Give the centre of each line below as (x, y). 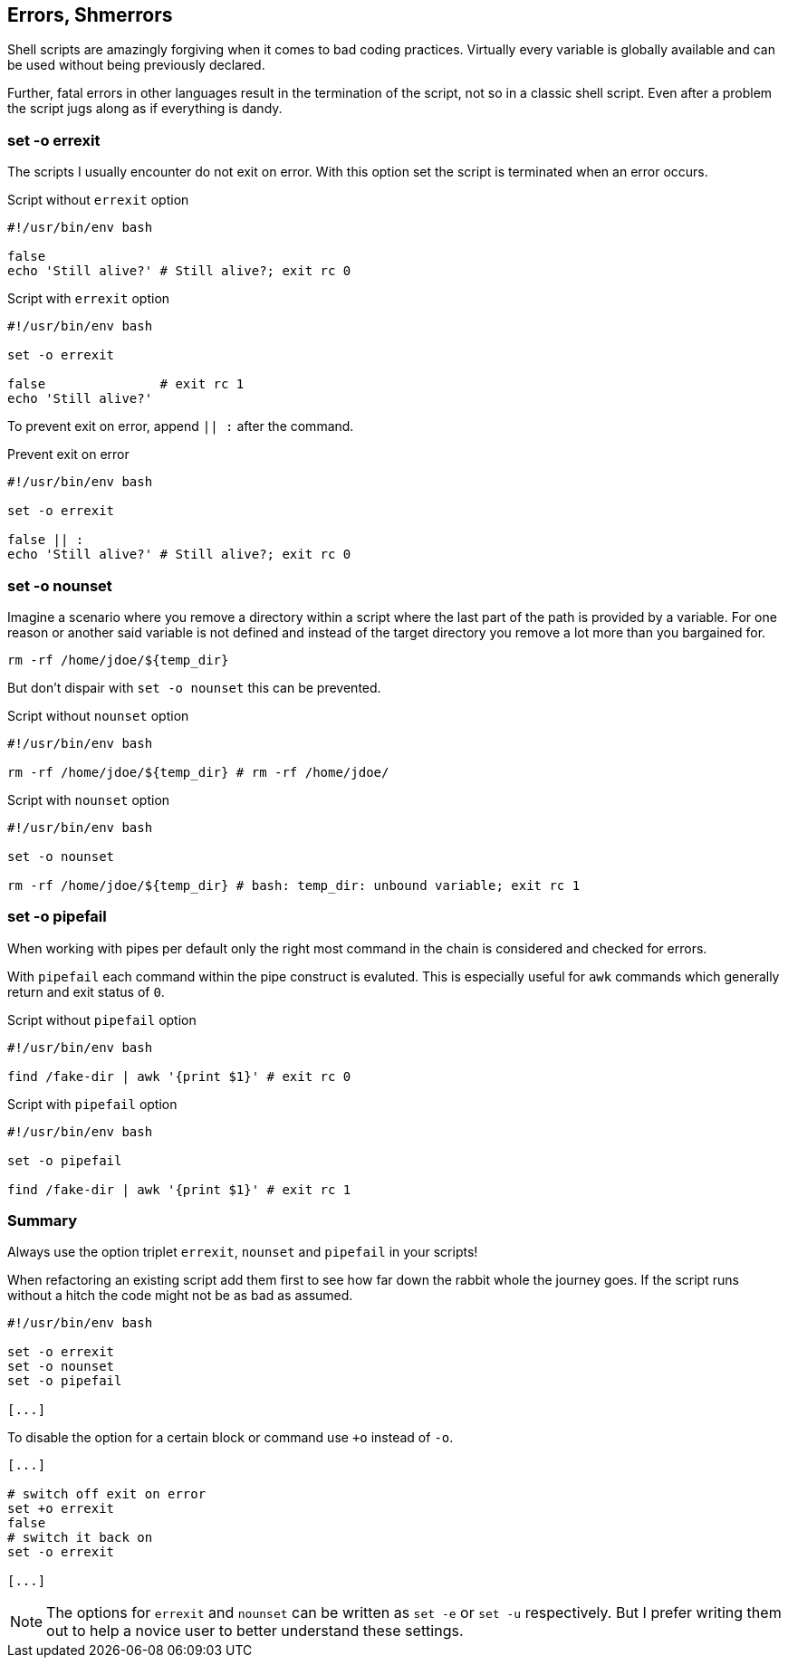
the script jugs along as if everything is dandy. (145, 109)
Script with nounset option (89, 799)
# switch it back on (80, 1538)
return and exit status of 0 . (86, 991)
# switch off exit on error (107, 1494)
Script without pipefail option (102, 1019)
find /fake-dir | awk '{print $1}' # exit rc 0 (179, 1076)
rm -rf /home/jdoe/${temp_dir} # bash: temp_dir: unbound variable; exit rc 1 (294, 885)
